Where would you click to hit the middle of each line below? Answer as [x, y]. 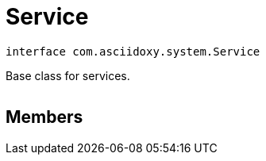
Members [44, 117]
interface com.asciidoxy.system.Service [133, 51]
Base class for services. [68, 75]
